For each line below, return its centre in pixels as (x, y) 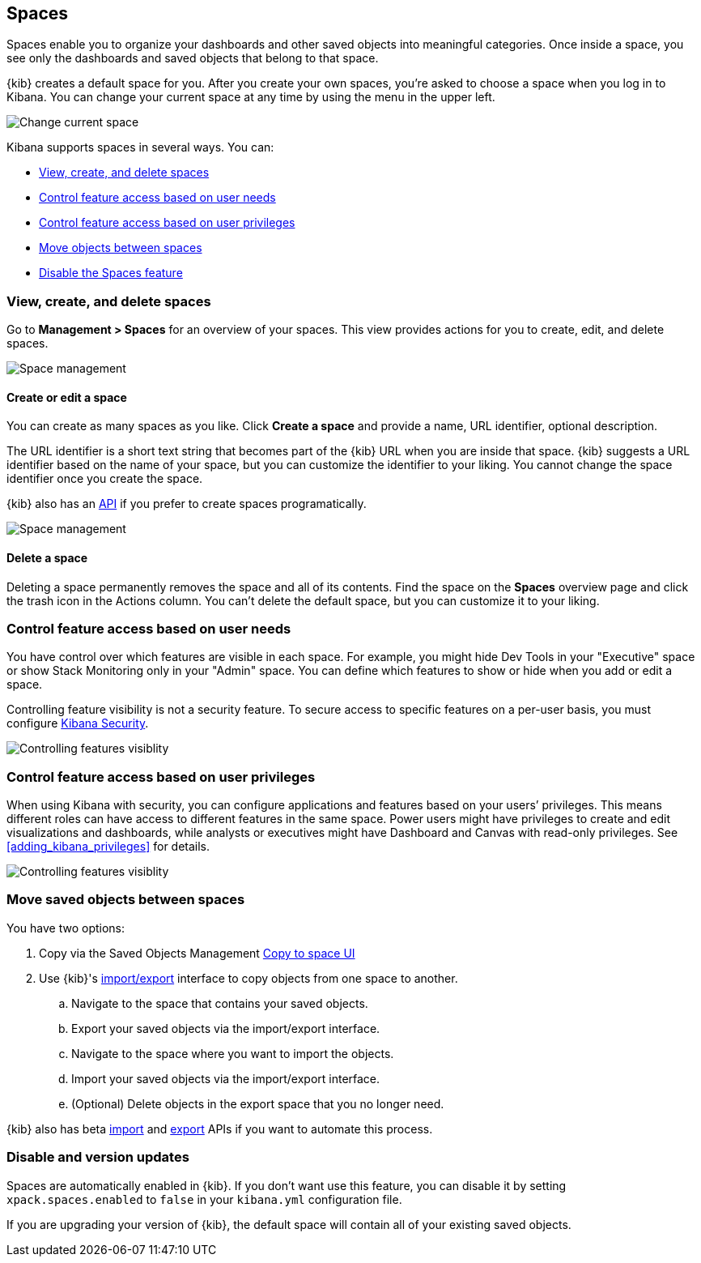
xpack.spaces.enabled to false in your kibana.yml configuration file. (204, 1199)
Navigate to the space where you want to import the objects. (233, 1053)
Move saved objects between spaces (126, 900)
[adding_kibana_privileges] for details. (108, 847)
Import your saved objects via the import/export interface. (226, 1078)
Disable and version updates (98, 1157)
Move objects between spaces (121, 248)
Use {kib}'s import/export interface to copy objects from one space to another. (249, 978)
